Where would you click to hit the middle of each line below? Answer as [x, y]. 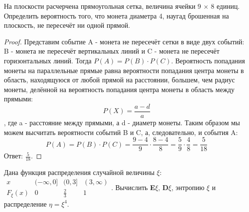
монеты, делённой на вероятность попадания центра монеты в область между [119, 89]
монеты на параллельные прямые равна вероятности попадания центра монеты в [124, 70]
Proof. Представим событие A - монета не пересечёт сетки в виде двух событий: [124, 41]
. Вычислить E [133, 187]
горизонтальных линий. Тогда [48, 60]
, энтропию [188, 187]
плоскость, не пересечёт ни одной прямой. [67, 25]
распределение [25, 203]
